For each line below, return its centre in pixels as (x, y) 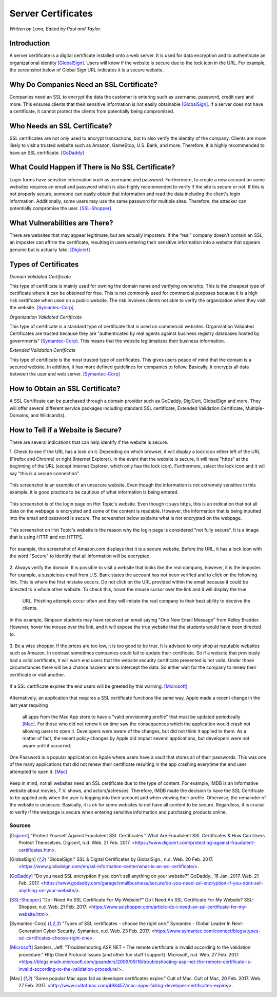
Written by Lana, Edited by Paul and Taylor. (55, 29)
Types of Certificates (44, 264)
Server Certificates (51, 13)
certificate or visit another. (37, 674)
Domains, (19, 416)
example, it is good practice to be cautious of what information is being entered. (94, 492)
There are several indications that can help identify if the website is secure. (89, 442)
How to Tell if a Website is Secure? (66, 430)
